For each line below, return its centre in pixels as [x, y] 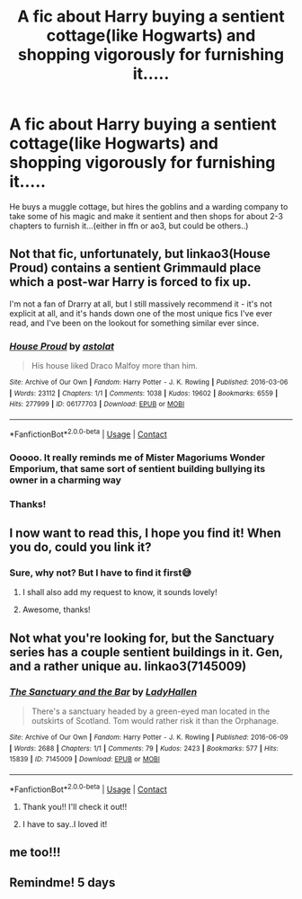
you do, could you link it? [80, 547]
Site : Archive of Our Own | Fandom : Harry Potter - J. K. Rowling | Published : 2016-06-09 [149, 737]
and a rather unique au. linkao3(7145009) [128, 666]
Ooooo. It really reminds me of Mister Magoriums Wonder [138, 458]
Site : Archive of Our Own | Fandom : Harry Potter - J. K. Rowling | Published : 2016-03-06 [149, 383]
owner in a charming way [65, 480]
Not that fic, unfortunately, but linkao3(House [140, 254]
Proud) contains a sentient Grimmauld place [135, 268]
